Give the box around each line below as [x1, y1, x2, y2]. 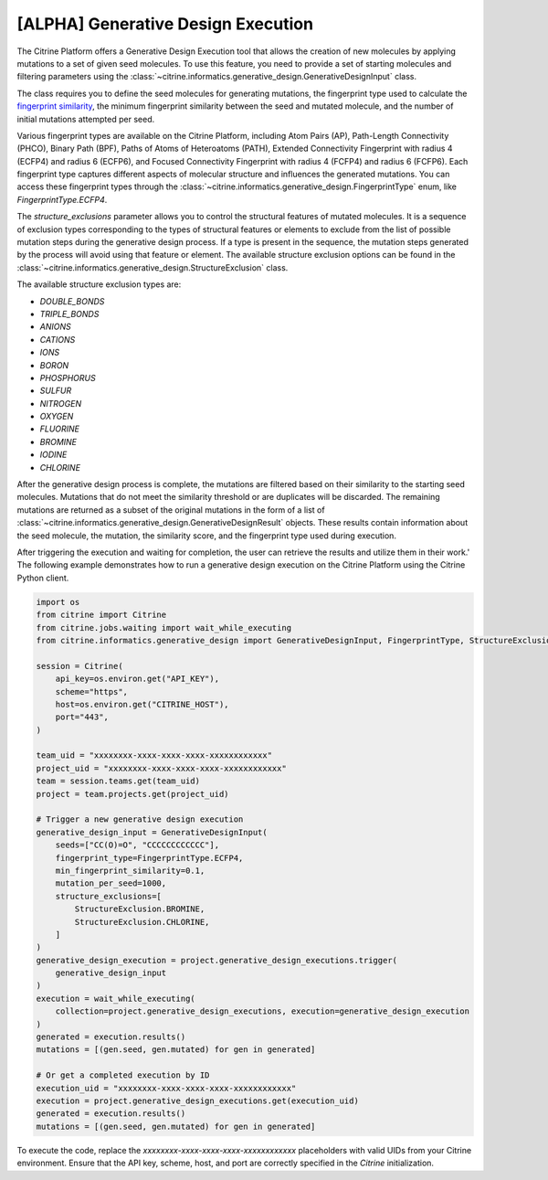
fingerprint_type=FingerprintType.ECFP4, [55, 853, 244, 863]
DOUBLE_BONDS [39, 295, 105, 306]
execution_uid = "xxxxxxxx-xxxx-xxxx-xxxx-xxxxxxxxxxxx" [36, 1083, 297, 1093]
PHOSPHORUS [39, 372, 96, 383]
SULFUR [39, 385, 72, 397]
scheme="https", [55, 686, 128, 696]
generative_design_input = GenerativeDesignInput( [36, 827, 269, 837]
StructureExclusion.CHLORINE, [74, 917, 210, 927]
